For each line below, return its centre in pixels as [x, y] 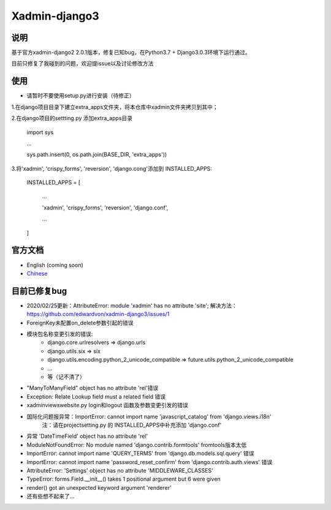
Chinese [37, 273]
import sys [40, 132]
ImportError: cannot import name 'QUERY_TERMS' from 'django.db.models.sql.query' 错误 [140, 454]
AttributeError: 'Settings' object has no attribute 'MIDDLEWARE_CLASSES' [120, 470]
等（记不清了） [66, 377]
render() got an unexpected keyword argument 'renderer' [99, 487]
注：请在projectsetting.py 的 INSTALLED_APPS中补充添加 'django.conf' [132, 425]
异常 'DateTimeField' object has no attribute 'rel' [87, 436]
